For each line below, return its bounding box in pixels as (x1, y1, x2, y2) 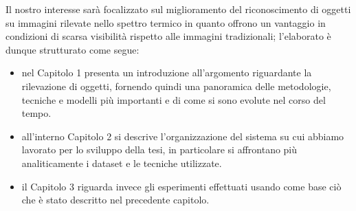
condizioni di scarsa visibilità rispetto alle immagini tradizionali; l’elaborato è (5, 29, 331, 43)
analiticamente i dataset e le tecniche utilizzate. (21, 155, 222, 170)
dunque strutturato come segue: (5, 42, 140, 56)
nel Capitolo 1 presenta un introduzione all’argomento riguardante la (21, 65, 312, 80)
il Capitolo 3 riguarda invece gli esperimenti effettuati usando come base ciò (21, 179, 342, 193)
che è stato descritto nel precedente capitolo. (21, 192, 210, 207)
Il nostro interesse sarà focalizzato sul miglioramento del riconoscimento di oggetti (5, 2, 351, 16)
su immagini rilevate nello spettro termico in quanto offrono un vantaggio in (5, 15, 326, 30)
